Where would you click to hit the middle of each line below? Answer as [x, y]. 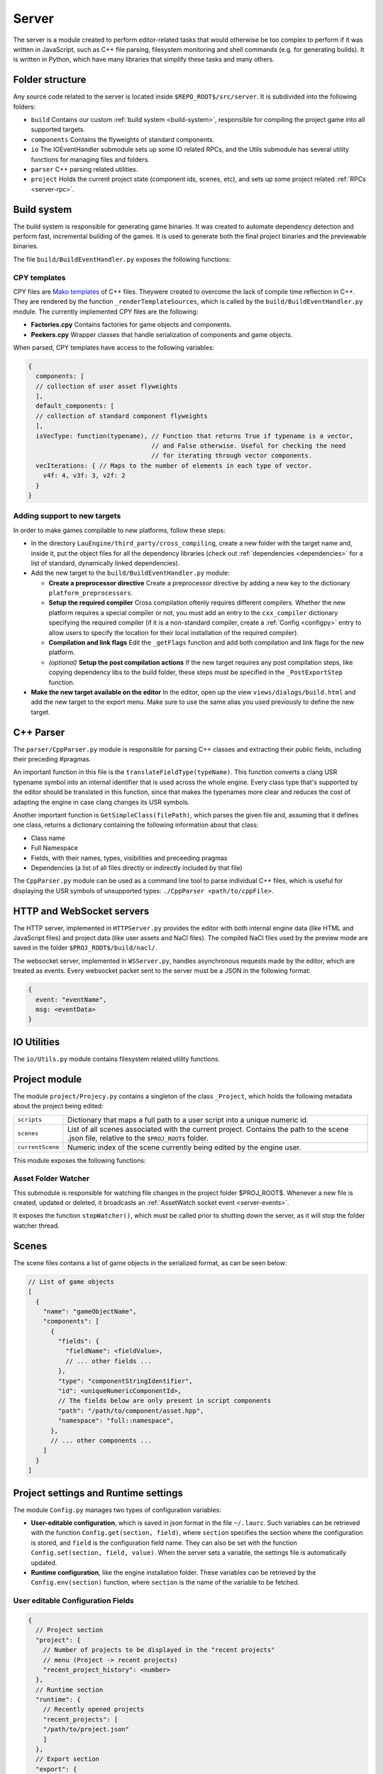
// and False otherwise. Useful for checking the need [249, 446]
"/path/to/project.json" [86, 1729]
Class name [48, 838]
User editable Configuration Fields [73, 1601]
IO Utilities [37, 1042]
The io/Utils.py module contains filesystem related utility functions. [116, 1059]
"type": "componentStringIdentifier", [125, 1381]
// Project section [70, 1630]
